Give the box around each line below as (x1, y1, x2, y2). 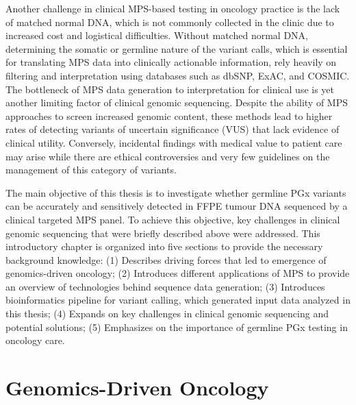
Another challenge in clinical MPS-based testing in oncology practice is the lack (5, 1, 340, 15)
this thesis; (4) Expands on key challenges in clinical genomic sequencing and (5, 306, 329, 321)
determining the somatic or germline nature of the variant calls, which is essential (5, 41, 348, 56)
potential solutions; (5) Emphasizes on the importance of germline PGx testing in (5, 319, 348, 334)
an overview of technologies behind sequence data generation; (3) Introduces (5, 279, 325, 293)
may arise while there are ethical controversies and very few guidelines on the (5, 149, 330, 163)
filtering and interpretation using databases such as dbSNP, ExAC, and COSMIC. (5, 68, 350, 82)
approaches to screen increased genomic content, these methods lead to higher (5, 108, 333, 123)
